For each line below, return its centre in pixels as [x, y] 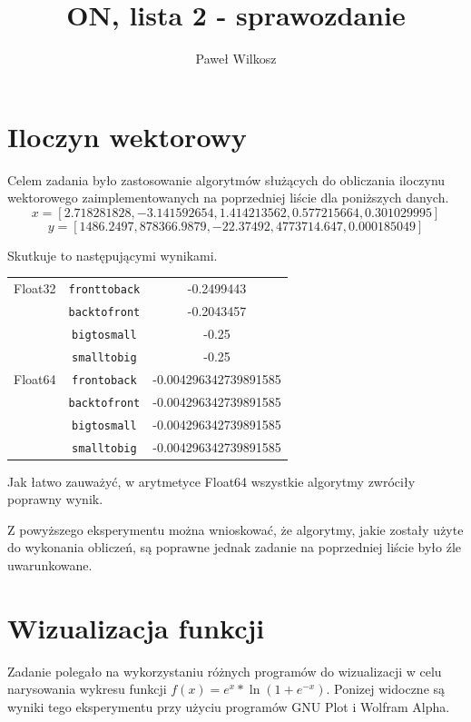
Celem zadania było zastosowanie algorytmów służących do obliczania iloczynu [226, 179]
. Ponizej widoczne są [386, 689]
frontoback [104, 380]
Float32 [35, 288]
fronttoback [104, 290]
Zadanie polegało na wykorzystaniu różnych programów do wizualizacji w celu [225, 671]
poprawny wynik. [55, 499]
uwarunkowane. [50, 565]
